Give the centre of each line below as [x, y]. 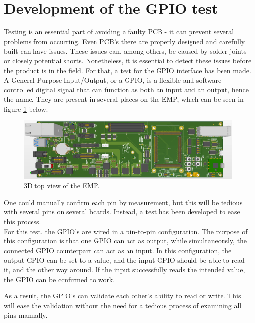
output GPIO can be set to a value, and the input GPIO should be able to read [124, 260]
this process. [23, 221]
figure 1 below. [26, 108]
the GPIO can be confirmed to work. [60, 279]
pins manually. [26, 315]
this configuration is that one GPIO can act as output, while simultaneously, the [126, 241]
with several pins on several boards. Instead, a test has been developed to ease [122, 212]
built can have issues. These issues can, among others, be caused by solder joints [125, 51]
